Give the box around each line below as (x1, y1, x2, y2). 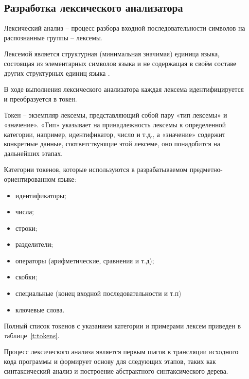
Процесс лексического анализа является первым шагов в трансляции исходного (4, 346, 239, 357)
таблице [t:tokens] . (4, 330, 60, 340)
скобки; (15, 272, 37, 282)
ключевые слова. (15, 304, 65, 314)
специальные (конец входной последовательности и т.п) (15, 288, 181, 298)
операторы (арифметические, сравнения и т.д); (15, 255, 154, 265)
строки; (15, 223, 37, 233)
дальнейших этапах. (4, 148, 63, 158)
